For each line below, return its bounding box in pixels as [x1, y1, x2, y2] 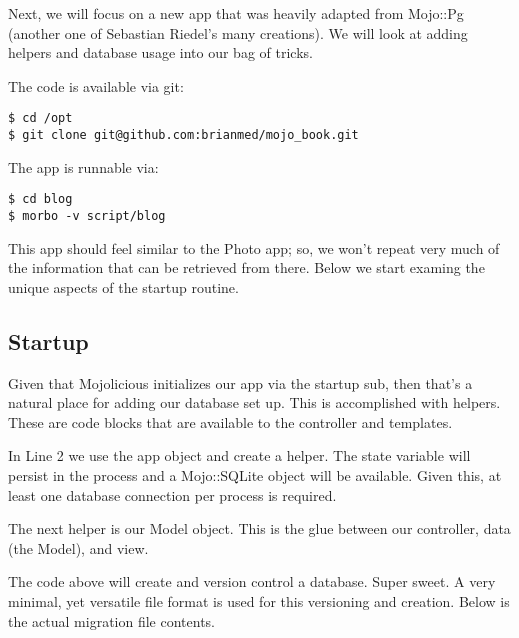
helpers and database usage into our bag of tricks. [8, 42, 313, 63]
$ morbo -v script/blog [8, 208, 166, 223]
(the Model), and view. [8, 537, 149, 558]
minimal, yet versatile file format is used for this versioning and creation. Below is [8, 590, 510, 611]
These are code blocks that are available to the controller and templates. [8, 411, 453, 432]
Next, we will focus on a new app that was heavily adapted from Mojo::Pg [8, 3, 464, 23]
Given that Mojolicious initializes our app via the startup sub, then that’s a [8, 372, 473, 393]
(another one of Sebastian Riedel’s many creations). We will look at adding [8, 22, 468, 43]
